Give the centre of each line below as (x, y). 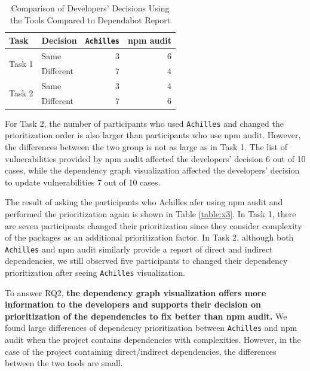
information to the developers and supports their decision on (133, 304)
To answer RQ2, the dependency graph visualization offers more (136, 292)
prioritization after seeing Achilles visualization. (95, 272)
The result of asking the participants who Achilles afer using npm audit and (144, 202)
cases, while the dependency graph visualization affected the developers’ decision (152, 170)
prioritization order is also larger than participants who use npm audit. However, (153, 135)
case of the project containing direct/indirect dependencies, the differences (141, 351)
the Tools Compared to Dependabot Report (90, 19)
